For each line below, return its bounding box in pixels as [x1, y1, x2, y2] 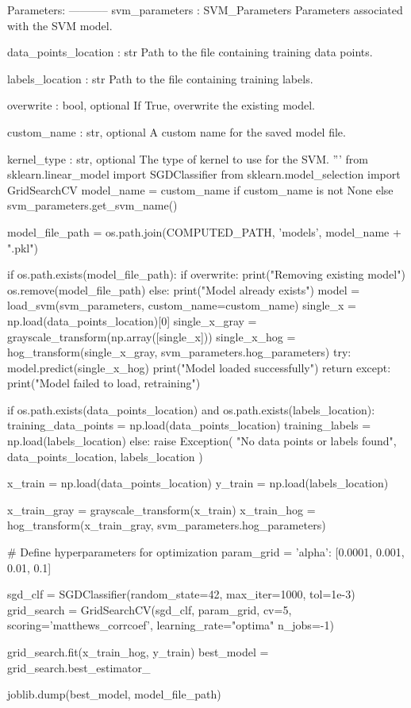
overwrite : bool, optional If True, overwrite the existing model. [7, 97, 316, 114]
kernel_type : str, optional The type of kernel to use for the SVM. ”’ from [7, 150, 368, 167]
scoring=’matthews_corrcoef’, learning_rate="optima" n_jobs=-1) [7, 617, 334, 633]
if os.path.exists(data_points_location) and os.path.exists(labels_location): [7, 401, 375, 417]
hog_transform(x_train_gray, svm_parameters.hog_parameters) [7, 517, 326, 533]
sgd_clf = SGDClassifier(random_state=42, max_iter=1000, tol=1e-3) [7, 586, 355, 602]
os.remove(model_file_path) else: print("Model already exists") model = [7, 281, 360, 298]
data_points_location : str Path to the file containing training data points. [7, 44, 373, 60]
